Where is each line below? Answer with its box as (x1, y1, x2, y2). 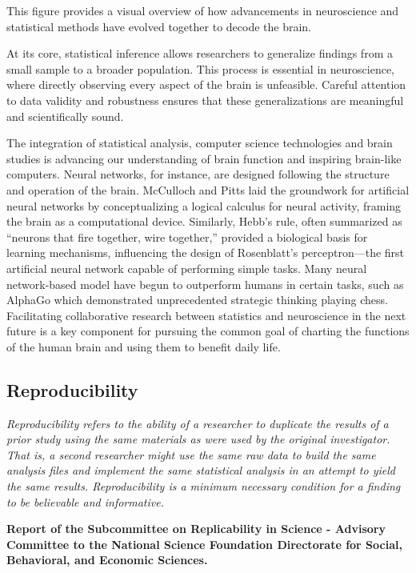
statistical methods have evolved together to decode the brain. (6, 18, 312, 34)
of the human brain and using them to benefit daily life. (6, 338, 281, 355)
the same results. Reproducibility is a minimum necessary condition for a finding (6, 478, 401, 495)
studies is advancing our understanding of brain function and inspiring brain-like (6, 150, 402, 166)
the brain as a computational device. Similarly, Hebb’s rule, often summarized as (6, 213, 402, 230)
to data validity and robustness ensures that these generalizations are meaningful (6, 91, 404, 108)
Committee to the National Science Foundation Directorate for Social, (6, 535, 402, 552)
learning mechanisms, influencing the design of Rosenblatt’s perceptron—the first (6, 244, 405, 261)
